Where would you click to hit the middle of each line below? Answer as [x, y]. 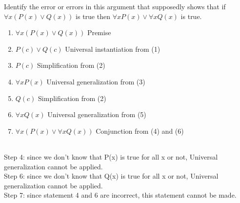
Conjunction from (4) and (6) [140, 131]
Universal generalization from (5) [97, 114]
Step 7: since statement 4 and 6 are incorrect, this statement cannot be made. [120, 195]
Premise [99, 32]
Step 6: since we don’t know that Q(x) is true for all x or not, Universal [111, 176]
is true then [93, 16]
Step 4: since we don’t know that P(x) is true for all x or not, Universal [111, 156]
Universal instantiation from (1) [113, 49]
